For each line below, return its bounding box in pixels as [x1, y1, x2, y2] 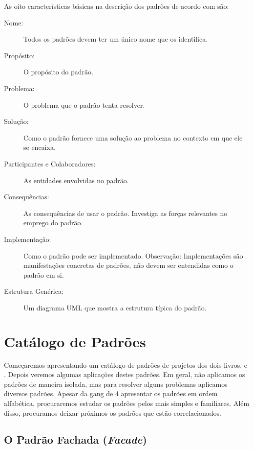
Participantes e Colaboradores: [4, 158, 96, 168]
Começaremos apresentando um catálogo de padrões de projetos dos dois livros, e [4, 359, 248, 370]
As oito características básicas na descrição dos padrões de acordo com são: [4, 1, 229, 11]
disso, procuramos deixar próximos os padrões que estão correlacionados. [4, 407, 221, 418]
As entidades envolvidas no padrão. [23, 175, 129, 185]
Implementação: [4, 234, 51, 244]
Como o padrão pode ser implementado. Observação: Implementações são [23, 250, 243, 261]
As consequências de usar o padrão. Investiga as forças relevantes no [23, 208, 228, 218]
